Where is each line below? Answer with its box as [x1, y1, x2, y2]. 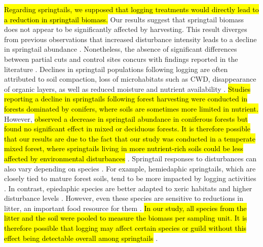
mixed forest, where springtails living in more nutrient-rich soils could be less [4, 143, 243, 154]
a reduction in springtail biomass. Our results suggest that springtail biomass [4, 14, 244, 24]
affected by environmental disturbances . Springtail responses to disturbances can [4, 153, 257, 163]
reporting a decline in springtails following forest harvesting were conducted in [4, 93, 248, 104]
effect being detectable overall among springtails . [4, 232, 158, 243]
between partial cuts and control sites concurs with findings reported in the [4, 53, 238, 64]
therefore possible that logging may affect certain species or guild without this [4, 223, 247, 233]
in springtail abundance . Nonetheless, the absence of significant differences [4, 44, 237, 54]
